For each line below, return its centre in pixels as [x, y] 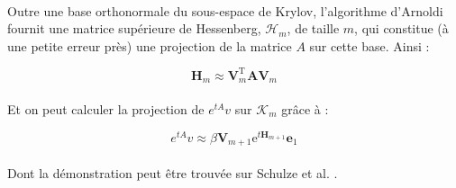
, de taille [313, 28]
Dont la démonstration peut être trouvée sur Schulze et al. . [173, 172]
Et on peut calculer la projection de [106, 108]
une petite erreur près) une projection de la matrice [150, 45]
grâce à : [305, 108]
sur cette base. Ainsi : [369, 45]
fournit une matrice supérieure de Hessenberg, [134, 28]
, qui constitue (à [401, 28]
